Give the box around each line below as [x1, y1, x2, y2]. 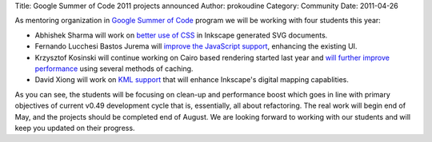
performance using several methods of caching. [34, 64, 194, 73]
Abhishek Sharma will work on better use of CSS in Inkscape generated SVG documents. [34, 30, 328, 40]
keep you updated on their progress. [14, 123, 135, 132]
